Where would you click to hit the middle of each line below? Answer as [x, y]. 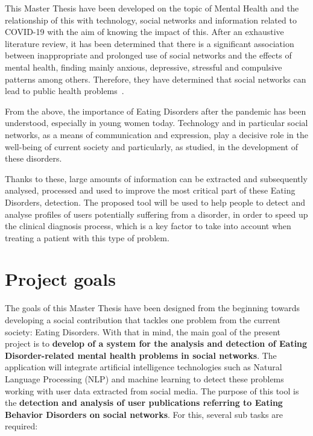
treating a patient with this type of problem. [87, 237]
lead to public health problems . [65, 91]
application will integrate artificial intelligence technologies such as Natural [144, 367]
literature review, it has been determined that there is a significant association [150, 43]
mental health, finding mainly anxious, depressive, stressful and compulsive [144, 67]
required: [21, 426]
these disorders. [33, 158]
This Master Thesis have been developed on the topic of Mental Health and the [152, 8]
